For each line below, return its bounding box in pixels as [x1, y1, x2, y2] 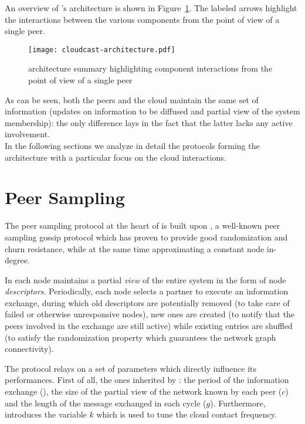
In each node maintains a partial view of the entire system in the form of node [5, 273, 286, 286]
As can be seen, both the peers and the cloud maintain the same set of [5, 93, 259, 106]
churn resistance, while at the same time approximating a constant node [5, 242, 265, 255]
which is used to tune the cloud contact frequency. [96, 408, 277, 420]
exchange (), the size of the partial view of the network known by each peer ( [5, 385, 282, 398]
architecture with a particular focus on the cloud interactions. [5, 151, 226, 163]
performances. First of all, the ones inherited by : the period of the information [5, 374, 289, 386]
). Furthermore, [210, 396, 266, 409]
